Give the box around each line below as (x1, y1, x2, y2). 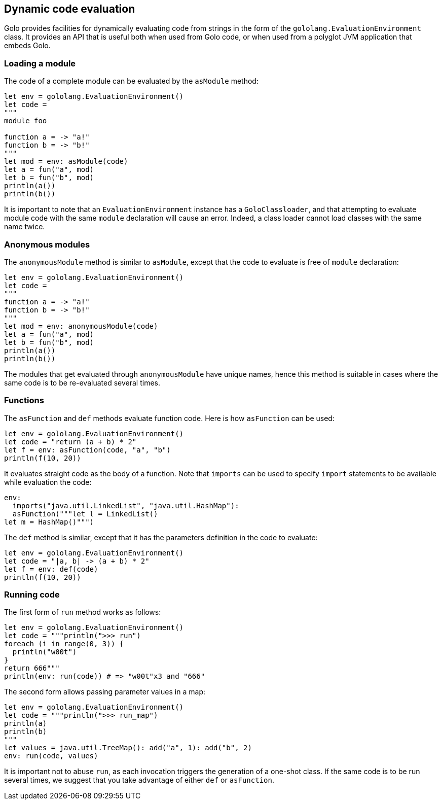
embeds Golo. (4, 41, 51, 50)
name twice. (4, 222, 45, 231)
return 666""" (4, 664, 60, 673)
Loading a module (4, 58, 76, 68)
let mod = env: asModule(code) (4, 157, 128, 166)
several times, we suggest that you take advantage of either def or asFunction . (4, 776, 274, 785)
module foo (4, 117, 47, 125)
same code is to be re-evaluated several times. (4, 378, 160, 387)
